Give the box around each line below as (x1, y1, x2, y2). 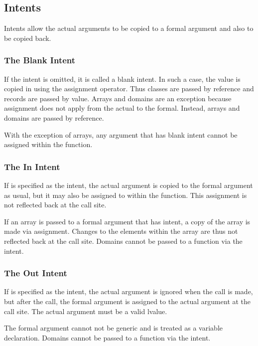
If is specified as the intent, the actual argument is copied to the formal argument (4, 179, 253, 190)
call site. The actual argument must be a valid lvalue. (4, 306, 167, 316)
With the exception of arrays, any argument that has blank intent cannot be (4, 129, 238, 140)
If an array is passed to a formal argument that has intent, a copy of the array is (4, 216, 251, 226)
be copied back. (4, 32, 51, 43)
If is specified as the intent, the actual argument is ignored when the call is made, (4, 286, 253, 297)
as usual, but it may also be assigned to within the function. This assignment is (4, 189, 247, 200)
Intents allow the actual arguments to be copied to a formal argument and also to (4, 23, 254, 33)
